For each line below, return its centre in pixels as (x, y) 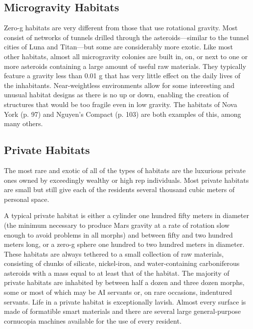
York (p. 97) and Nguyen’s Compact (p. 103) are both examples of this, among (123, 114)
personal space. (27, 199)
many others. (23, 123)
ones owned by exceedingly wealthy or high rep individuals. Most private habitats (126, 180)
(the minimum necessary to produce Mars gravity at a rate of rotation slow (117, 225)
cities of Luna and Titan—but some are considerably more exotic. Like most (118, 47)
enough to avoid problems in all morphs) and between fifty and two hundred (118, 234)
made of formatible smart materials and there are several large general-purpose (123, 311)
